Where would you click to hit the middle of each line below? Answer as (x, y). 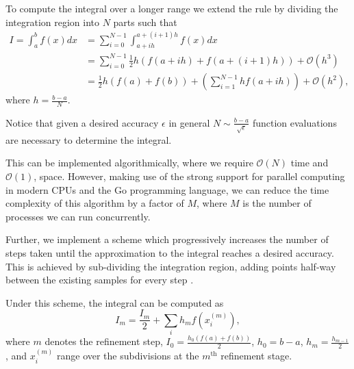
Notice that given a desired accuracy (82, 122)
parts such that (145, 22)
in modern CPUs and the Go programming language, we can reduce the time (167, 189)
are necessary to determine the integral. (89, 139)
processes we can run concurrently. (78, 216)
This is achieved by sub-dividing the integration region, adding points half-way (171, 266)
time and (309, 163)
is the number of (277, 203)
